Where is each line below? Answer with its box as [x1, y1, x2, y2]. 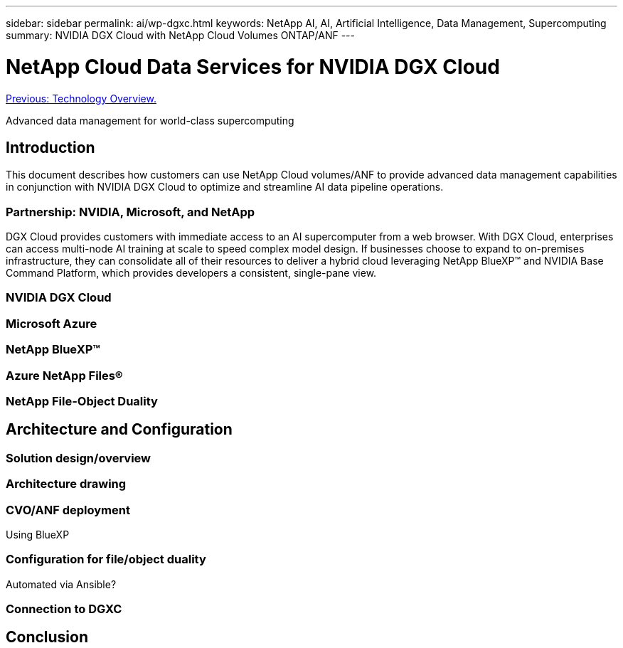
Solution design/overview [6, 450, 151, 465]
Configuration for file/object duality [6, 552, 206, 567]
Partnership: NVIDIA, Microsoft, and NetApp [6, 204, 255, 219]
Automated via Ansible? [6, 578, 117, 590]
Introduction [6, 138, 95, 156]
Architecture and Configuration [6, 420, 233, 439]
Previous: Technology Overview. [6, 92, 156, 105]
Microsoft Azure [6, 316, 97, 331]
